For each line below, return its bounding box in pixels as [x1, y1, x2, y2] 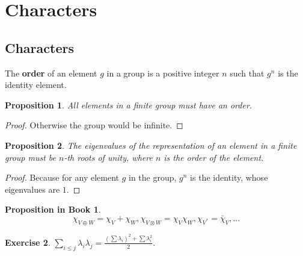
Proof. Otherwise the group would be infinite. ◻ [5, 119, 183, 131]
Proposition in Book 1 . [5, 203, 101, 216]
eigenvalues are [5, 183, 60, 195]
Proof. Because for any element [5, 171, 119, 184]
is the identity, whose [190, 171, 268, 184]
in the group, [129, 171, 177, 184]
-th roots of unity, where [64, 151, 153, 163]
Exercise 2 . [5, 236, 50, 248]
